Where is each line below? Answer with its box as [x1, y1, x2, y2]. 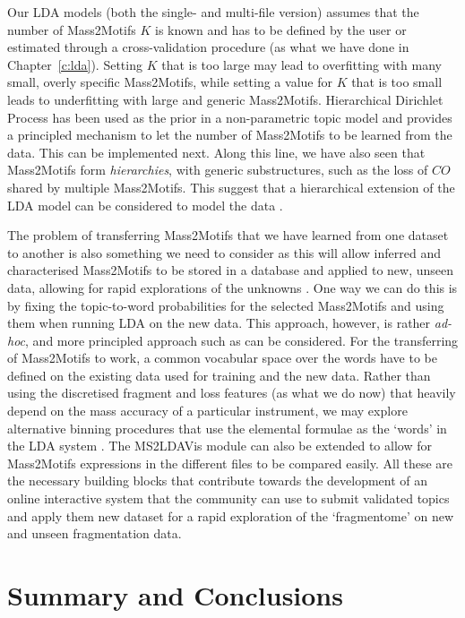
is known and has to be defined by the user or [155, 20, 407, 39]
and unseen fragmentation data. [7, 524, 182, 543]
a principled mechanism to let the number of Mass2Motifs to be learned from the [7, 125, 452, 144]
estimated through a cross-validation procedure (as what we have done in [7, 38, 409, 56]
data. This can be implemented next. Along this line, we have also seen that [7, 142, 426, 161]
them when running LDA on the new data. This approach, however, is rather [7, 313, 431, 332]
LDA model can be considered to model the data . [7, 195, 283, 214]
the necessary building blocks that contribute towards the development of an [7, 471, 428, 490]
